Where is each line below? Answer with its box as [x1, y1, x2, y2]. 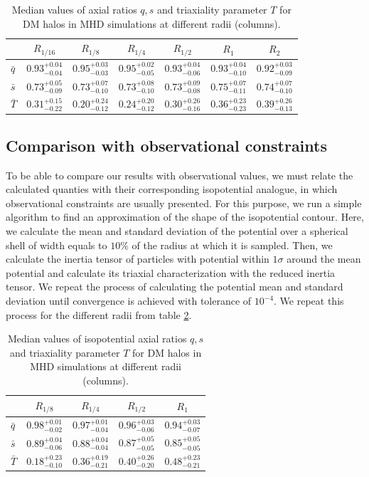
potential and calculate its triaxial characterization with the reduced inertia [6, 265, 336, 280]
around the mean [287, 251, 361, 266]
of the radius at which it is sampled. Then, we [132, 237, 333, 252]
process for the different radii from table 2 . [6, 307, 192, 322]
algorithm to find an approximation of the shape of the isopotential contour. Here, [6, 209, 364, 224]
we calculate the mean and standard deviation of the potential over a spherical [6, 224, 348, 238]
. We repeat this [274, 293, 344, 308]
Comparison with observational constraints [6, 134, 327, 156]
